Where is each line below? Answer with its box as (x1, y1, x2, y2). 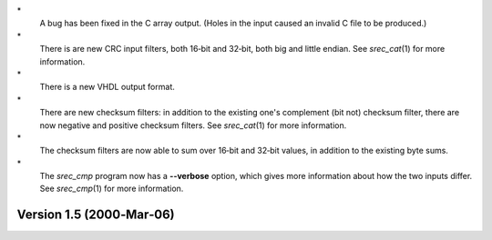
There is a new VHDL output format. (39, 82, 175, 93)
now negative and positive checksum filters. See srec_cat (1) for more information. (39, 119, 347, 131)
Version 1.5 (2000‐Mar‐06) (16, 207, 175, 223)
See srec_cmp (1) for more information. (39, 183, 184, 195)
